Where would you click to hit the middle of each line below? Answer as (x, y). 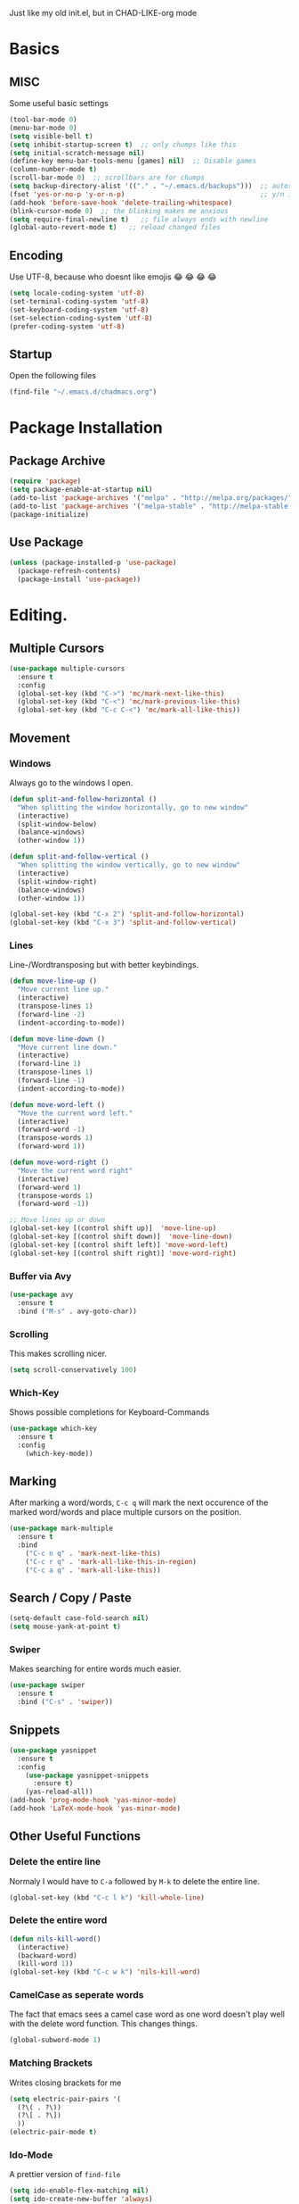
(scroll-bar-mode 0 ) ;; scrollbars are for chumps (107, 178)
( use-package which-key (53, 1429)
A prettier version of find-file (65, 2175)
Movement (40, 738)
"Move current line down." (67, 1047)
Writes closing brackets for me (65, 2083)
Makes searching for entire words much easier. (96, 1669)
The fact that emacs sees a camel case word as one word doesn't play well (147, 2014)
